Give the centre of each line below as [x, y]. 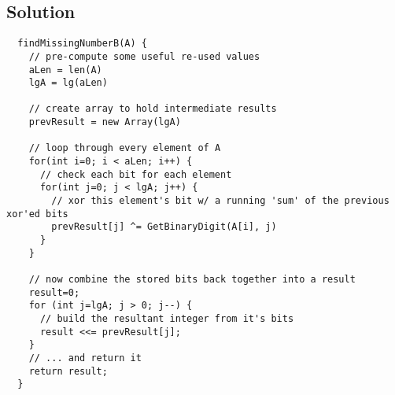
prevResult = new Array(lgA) [105, 122]
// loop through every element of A [125, 148]
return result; [68, 371]
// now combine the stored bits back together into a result [192, 280]
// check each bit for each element [136, 174]
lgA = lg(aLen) [68, 83]
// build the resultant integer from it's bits [167, 318]
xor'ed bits [37, 214]
